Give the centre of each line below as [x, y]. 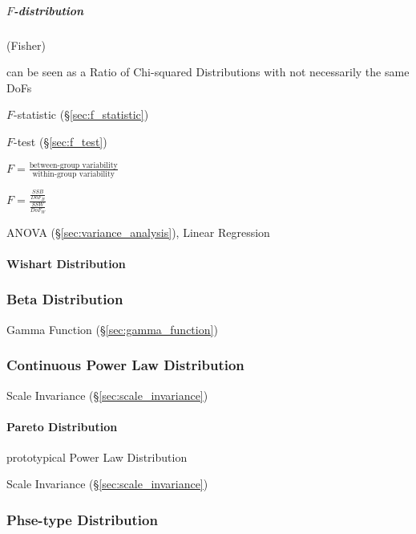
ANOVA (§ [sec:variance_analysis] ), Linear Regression [138, 232]
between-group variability [73, 165]
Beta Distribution [65, 299]
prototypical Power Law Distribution [97, 457]
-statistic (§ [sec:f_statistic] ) [81, 114]
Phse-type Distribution [82, 520]
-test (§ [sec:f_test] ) [61, 141]
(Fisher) [26, 45]
